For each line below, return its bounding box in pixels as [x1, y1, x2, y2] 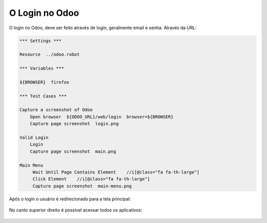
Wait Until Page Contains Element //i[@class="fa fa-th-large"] [32, 169, 200, 175]
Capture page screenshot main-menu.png [32, 183, 132, 189]
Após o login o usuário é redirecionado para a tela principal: [9, 196, 131, 202]
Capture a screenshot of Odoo [19, 107, 93, 113]
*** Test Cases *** [19, 93, 67, 99]
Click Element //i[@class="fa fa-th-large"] [32, 176, 150, 182]
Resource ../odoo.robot [19, 52, 80, 57]
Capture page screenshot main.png [30, 148, 116, 154]
